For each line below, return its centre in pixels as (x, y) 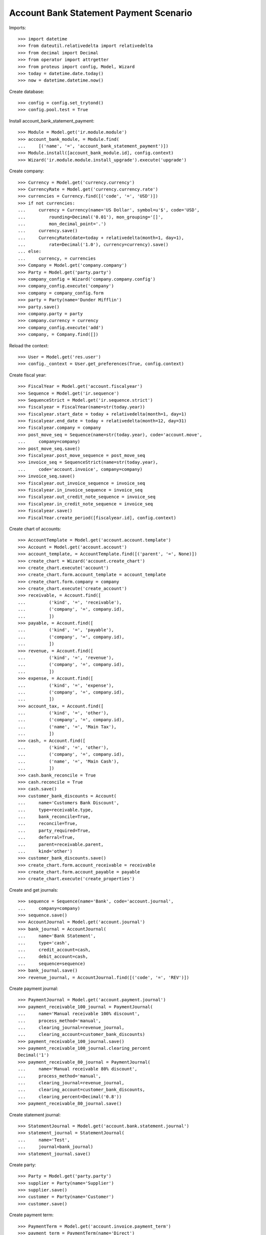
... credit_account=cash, (54, 949)
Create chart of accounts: (35, 529)
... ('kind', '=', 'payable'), (66, 630)
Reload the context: (29, 345)
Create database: (27, 91)
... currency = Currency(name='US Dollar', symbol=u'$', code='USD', (109, 210)
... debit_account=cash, (53, 957)
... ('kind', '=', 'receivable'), (70, 602)
